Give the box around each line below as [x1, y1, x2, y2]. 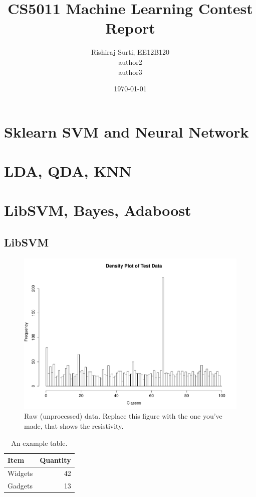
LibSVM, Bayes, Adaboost [4, 200, 191, 220]
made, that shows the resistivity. [24, 421, 124, 431]
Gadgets [8, 480, 33, 490]
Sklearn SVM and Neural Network [4, 121, 249, 142]
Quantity [40, 455, 71, 465]
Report [105, 18, 155, 38]
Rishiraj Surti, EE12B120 [91, 47, 170, 57]
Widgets [8, 468, 33, 478]
